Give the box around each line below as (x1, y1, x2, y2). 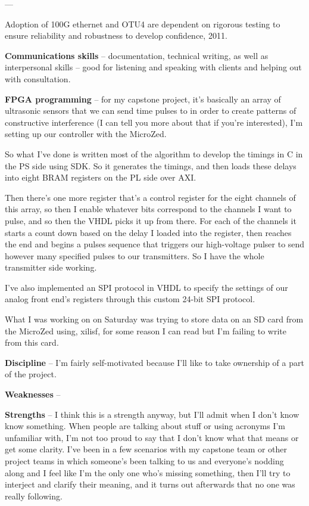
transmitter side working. (5, 261, 97, 274)
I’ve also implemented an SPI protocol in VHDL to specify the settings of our (5, 281, 288, 293)
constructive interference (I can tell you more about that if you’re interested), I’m (5, 116, 303, 128)
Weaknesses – (5, 388, 61, 401)
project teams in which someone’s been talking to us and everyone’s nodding (5, 455, 284, 467)
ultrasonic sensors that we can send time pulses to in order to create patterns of (5, 104, 296, 117)
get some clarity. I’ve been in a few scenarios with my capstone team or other (5, 443, 288, 455)
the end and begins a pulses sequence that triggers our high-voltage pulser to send (5, 238, 305, 250)
